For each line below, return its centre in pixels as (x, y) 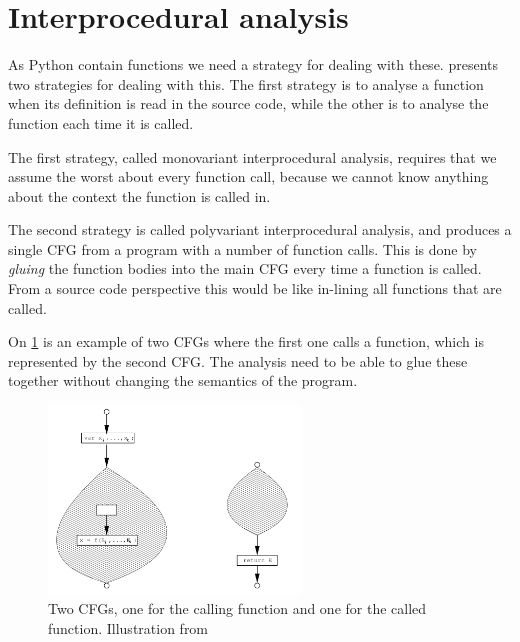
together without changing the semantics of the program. (183, 380)
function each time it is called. (101, 122)
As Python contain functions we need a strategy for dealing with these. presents (253, 64)
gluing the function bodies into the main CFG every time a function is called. (245, 268)
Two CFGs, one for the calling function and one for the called (237, 608)
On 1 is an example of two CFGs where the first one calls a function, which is (246, 341)
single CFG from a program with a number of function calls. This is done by (242, 248)
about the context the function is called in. (139, 195)
